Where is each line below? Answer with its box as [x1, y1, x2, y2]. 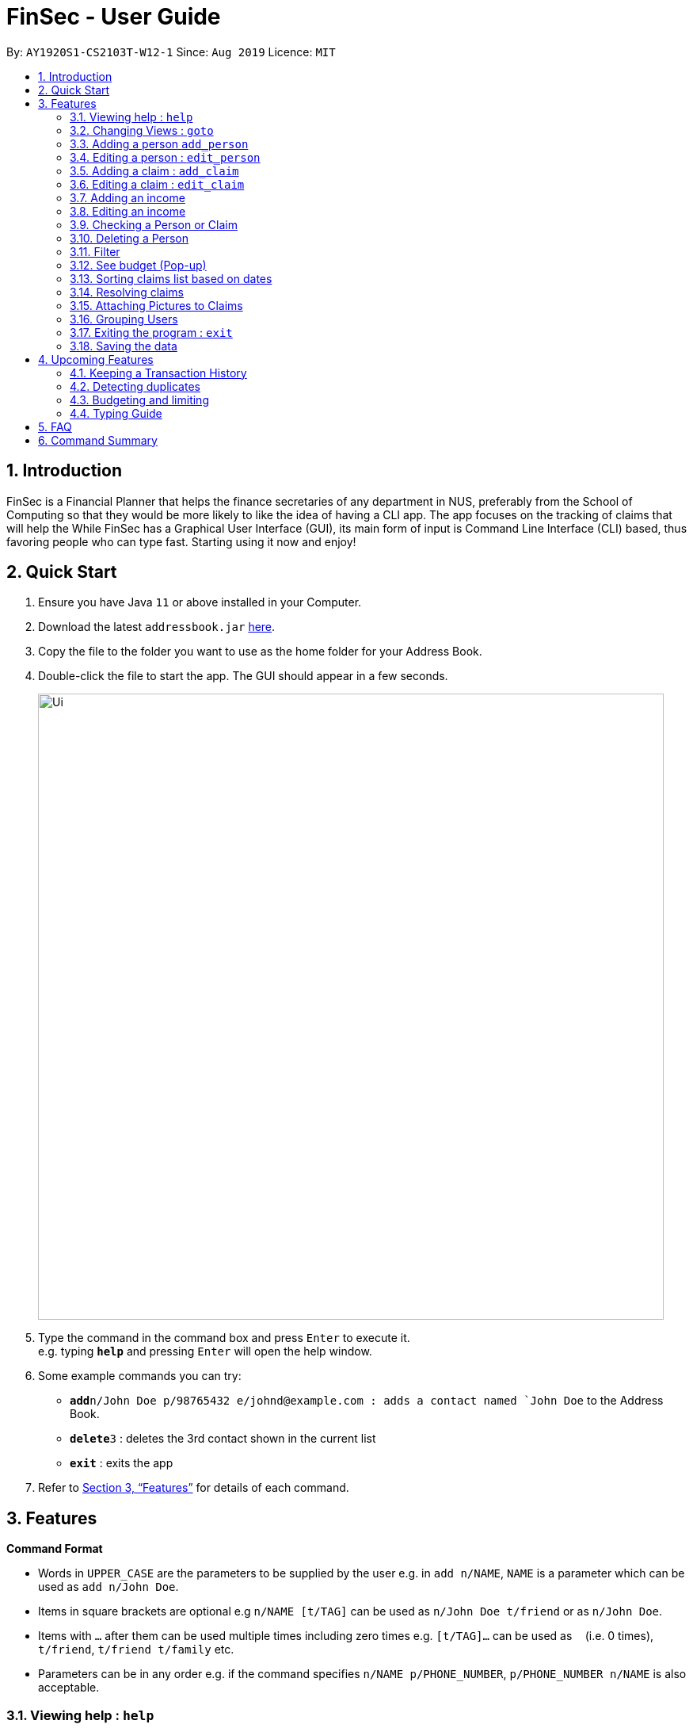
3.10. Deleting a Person [70, 231, 189, 245]
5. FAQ [38, 419, 72, 434]
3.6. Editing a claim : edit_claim [70, 177, 245, 191]
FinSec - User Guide [6, 3, 221, 30]
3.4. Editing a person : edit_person [70, 150, 261, 164]
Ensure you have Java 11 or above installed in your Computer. [38, 595, 362, 610]
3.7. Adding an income [70, 190, 185, 205]
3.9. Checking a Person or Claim [70, 217, 238, 231]
